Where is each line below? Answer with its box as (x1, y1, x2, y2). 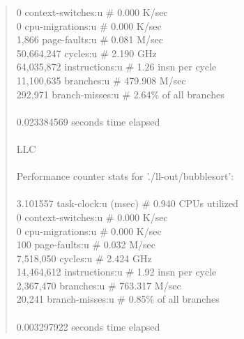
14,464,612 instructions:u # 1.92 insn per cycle (16, 264, 217, 279)
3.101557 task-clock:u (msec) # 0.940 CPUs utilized (16, 196, 238, 211)
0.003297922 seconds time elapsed (16, 319, 160, 333)
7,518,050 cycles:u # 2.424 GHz (16, 250, 152, 265)
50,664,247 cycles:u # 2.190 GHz (16, 45, 157, 60)
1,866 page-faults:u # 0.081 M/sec (16, 32, 163, 47)
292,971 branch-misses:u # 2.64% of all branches (16, 86, 224, 101)
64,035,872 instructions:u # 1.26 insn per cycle (16, 59, 217, 74)
